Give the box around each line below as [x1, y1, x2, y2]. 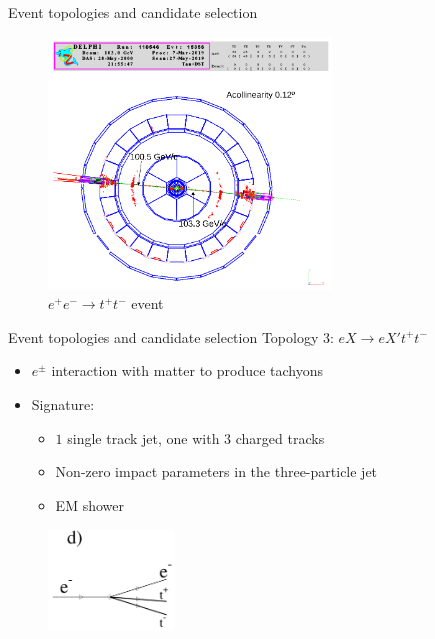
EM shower [55, 494, 124, 515]
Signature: [31, 393, 95, 414]
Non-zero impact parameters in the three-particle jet [55, 461, 378, 482]
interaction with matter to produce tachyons [51, 360, 324, 381]
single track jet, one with [67, 427, 220, 448]
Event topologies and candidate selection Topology [8, 326, 319, 347]
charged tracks [235, 427, 325, 448]
